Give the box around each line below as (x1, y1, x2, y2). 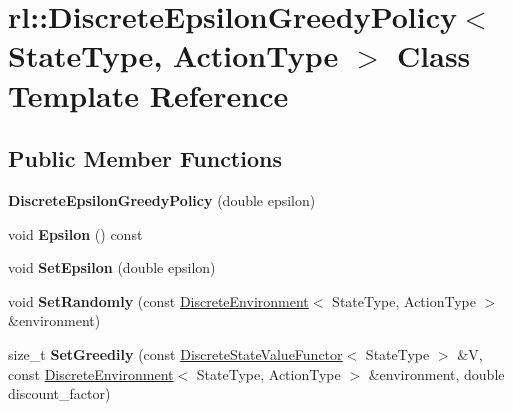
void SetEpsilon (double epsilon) (8, 257, 216, 278)
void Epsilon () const (8, 223, 143, 244)
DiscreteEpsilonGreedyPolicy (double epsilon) (8, 189, 316, 210)
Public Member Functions (8, 143, 282, 174)
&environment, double (368, 363, 505, 384)
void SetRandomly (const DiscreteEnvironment (8, 290, 309, 311)
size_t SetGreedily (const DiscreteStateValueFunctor (8, 343, 343, 364)
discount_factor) (8, 383, 111, 404)
